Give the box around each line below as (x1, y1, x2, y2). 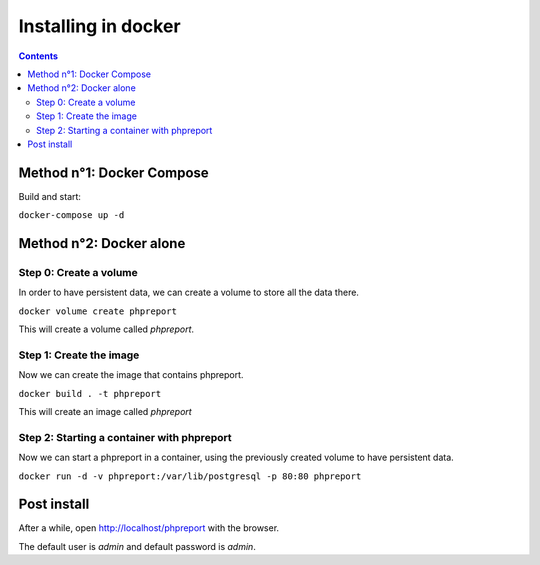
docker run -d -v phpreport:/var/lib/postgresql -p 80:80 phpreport (18, 470, 362, 482)
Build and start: (18, 190, 82, 202)
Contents (18, 50, 59, 62)
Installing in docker (18, 15, 181, 37)
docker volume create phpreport (18, 305, 177, 317)
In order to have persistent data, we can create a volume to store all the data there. (18, 286, 360, 299)
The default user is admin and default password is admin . (18, 540, 257, 552)
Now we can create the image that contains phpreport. (18, 369, 244, 381)
